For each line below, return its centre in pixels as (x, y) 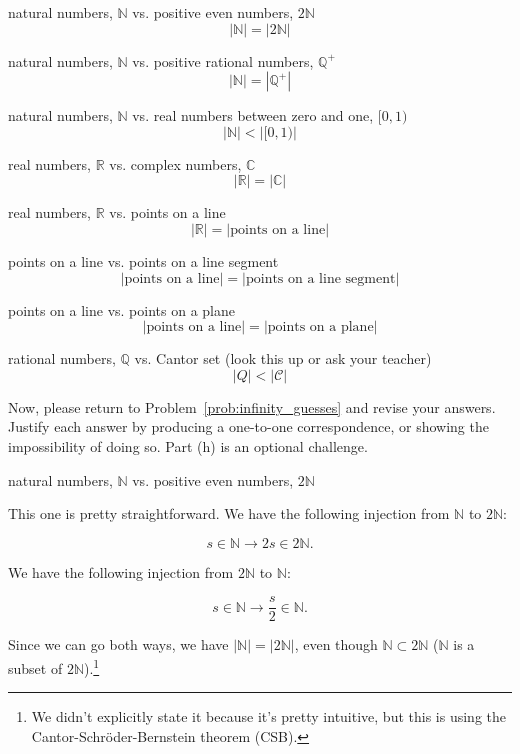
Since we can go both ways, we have (118, 644)
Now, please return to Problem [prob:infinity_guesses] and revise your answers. (252, 406)
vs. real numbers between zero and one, (253, 115)
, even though (336, 644)
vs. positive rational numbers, (223, 60)
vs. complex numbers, (175, 163)
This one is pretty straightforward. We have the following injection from (229, 513)
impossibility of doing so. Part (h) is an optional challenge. (188, 445)
